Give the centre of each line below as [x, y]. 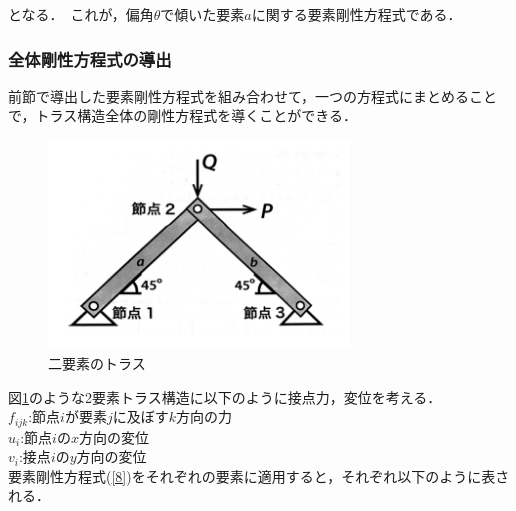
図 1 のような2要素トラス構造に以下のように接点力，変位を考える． [225, 396]
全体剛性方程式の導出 [90, 58]
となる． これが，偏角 [81, 14]
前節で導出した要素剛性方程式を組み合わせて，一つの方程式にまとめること [253, 95]
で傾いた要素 [202, 14]
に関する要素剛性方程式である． [356, 14]
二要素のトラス [97, 362]
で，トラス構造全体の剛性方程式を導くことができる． [182, 115]
